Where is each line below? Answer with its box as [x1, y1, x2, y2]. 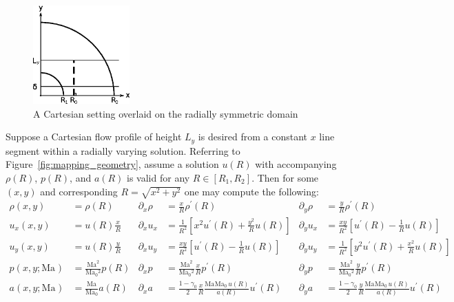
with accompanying [255, 157, 337, 171]
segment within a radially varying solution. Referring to [6, 143, 240, 158]
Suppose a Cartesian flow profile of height [6, 129, 182, 144]
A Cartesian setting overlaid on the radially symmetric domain [33, 106, 298, 120]
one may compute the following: [184, 184, 319, 198]
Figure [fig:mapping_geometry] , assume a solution [6, 157, 219, 171]
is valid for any [127, 171, 190, 185]
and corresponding [40, 184, 118, 198]
